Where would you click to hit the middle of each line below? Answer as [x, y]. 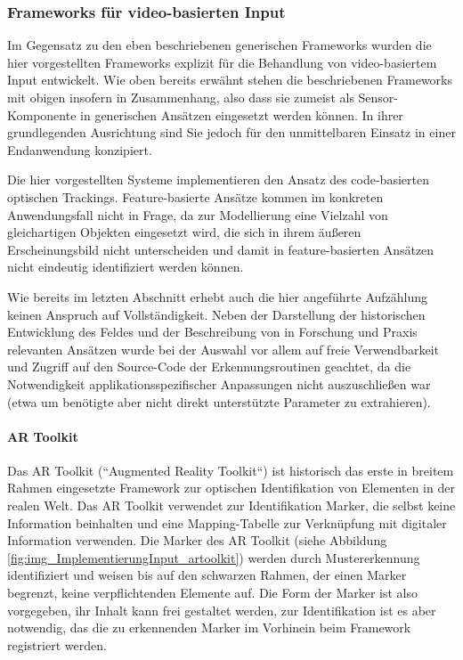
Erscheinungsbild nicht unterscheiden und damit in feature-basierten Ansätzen [221, 249]
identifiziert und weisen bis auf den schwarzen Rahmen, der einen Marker [207, 575]
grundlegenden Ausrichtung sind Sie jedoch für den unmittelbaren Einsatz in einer [231, 132]
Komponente [42, 114]
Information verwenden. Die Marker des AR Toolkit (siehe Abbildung [197, 540]
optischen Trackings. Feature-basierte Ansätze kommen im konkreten [195, 196]
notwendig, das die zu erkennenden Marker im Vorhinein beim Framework [209, 627]
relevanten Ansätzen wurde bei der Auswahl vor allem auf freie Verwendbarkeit [223, 349]
